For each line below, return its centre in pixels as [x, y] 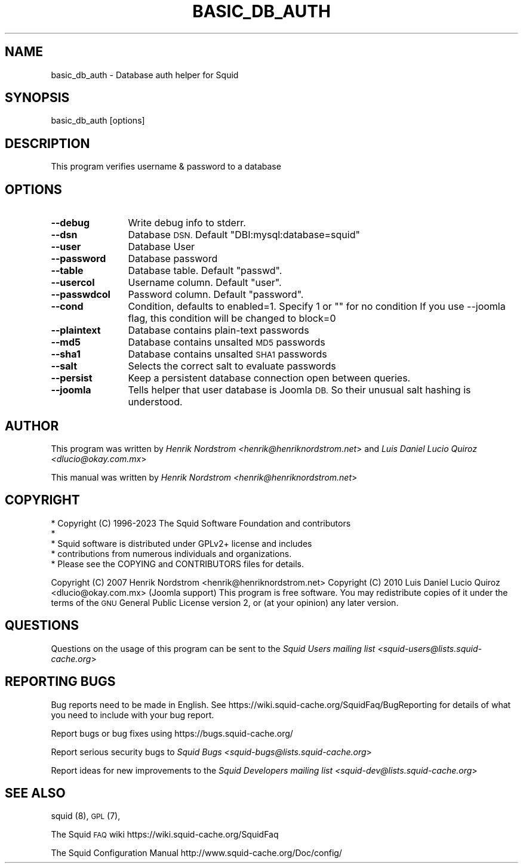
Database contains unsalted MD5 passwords [227, 342]
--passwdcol [81, 295]
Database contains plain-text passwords [219, 330]
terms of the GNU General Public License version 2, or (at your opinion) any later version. [225, 602]
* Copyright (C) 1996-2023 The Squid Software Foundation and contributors [201, 523]
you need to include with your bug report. [133, 715]
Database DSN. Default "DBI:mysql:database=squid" [244, 235]
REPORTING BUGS [60, 682]
